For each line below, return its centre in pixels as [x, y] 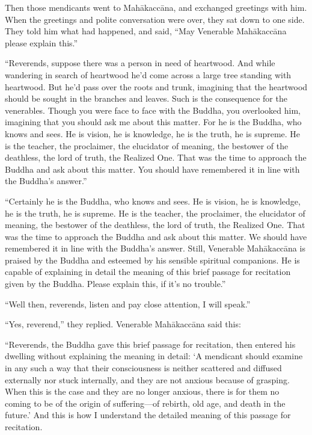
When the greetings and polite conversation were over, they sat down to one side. [155, 19]
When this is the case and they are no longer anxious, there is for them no [142, 391]
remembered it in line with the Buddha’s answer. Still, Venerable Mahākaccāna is [155, 248]
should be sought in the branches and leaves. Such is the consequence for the [146, 98]
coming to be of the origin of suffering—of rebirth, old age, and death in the [145, 403]
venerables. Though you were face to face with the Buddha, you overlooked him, [153, 110]
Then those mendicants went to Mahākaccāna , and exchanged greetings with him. [156, 7]
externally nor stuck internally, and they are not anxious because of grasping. [147, 379]
